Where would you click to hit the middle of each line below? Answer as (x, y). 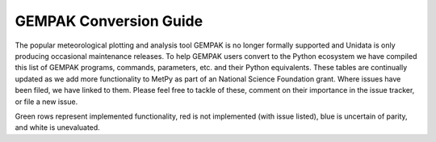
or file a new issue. (46, 102)
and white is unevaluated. (57, 127)
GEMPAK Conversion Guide (109, 21)
